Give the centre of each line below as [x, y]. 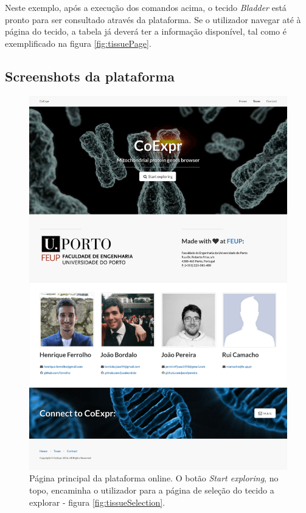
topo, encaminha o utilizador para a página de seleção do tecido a [152, 490]
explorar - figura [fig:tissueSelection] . [97, 502]
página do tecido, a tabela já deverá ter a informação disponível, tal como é [146, 31]
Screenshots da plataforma [90, 76]
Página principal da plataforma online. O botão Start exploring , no [154, 478]
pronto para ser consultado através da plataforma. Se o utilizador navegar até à [153, 19]
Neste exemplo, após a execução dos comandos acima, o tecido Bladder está [146, 7]
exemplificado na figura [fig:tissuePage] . [78, 43]
